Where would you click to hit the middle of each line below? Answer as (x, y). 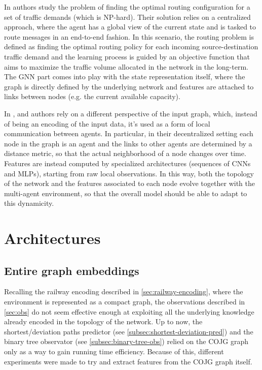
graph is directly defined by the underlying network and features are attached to (129, 86)
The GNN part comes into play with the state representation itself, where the (125, 76)
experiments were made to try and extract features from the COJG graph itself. (128, 361)
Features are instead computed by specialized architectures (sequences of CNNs (127, 163)
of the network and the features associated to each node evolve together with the (129, 183)
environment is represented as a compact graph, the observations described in (125, 302)
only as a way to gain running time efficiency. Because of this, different (114, 351)
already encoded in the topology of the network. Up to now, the (103, 321)
